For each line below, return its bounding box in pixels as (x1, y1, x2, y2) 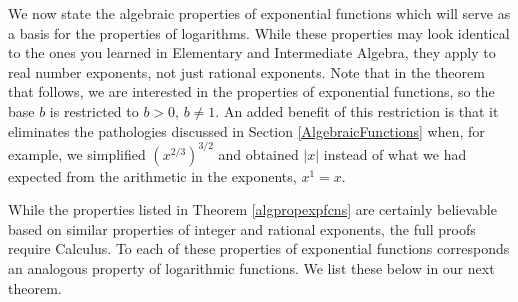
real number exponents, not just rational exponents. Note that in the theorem (8, 61, 485, 82)
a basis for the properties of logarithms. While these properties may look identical (8, 22, 510, 43)
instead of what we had (323, 143, 467, 164)
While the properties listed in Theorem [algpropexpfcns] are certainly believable (8, 199, 497, 220)
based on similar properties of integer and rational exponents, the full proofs (8, 218, 476, 239)
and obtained (218, 143, 299, 164)
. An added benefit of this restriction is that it (215, 100, 499, 121)
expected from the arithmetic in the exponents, (8, 165, 297, 186)
